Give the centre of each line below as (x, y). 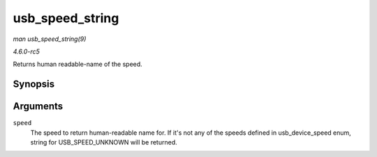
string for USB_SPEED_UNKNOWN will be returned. (104, 142)
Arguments (38, 107)
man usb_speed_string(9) (50, 39)
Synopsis (34, 84)
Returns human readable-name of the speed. (77, 64)
